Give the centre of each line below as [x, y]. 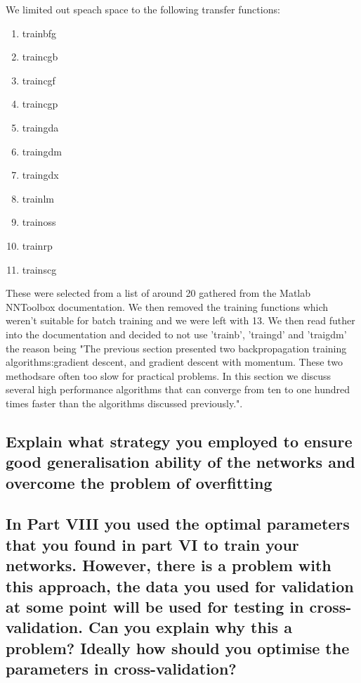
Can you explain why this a [190, 627]
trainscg [39, 269]
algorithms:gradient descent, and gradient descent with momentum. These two [174, 362]
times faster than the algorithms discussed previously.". [124, 403]
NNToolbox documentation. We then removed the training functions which [167, 306]
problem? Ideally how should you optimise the [178, 647]
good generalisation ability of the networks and [180, 462]
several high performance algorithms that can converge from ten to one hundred [178, 389]
